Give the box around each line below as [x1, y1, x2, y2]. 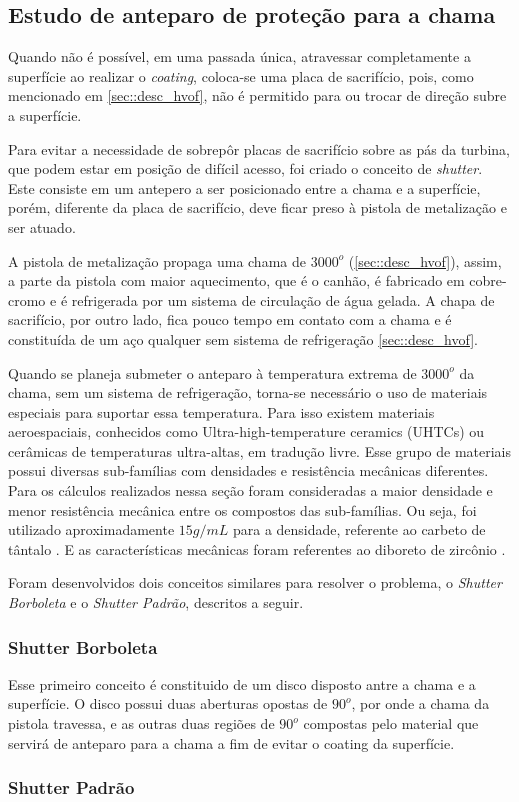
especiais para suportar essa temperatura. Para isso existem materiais [8, 401, 435, 422]
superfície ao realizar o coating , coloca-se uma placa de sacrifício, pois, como [8, 65, 474, 86]
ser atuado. [8, 216, 76, 237]
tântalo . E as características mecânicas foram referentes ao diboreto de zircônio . [8, 538, 506, 559]
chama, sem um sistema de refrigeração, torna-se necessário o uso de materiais [8, 382, 488, 403]
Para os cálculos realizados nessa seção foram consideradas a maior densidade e [8, 480, 493, 501]
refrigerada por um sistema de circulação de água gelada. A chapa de [71, 289, 495, 310]
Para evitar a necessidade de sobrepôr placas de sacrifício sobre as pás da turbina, [8, 138, 510, 159]
